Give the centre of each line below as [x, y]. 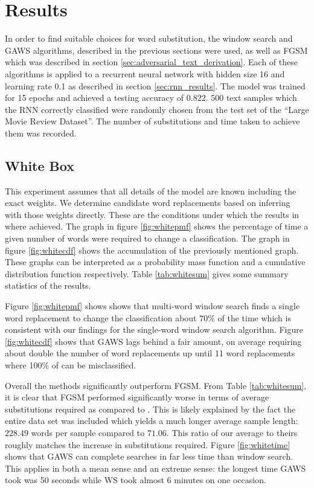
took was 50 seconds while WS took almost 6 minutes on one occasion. [136, 480]
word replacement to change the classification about [101, 317]
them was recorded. [41, 133]
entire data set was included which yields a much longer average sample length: [152, 421]
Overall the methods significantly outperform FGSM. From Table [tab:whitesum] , [156, 385]
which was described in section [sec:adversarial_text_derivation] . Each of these [151, 62]
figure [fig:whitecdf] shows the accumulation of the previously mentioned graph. [152, 250]
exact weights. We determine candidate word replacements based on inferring [148, 203]
